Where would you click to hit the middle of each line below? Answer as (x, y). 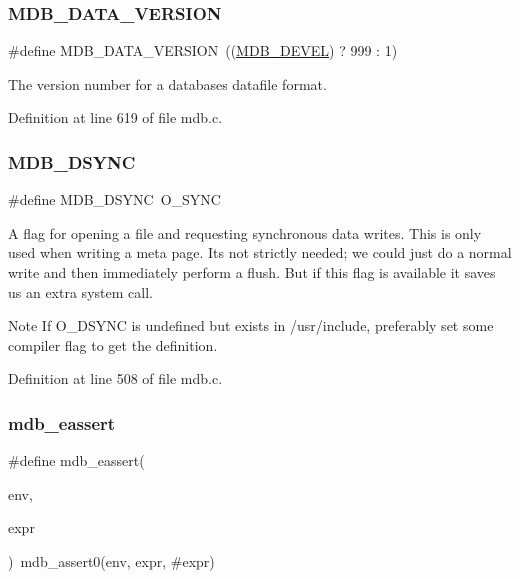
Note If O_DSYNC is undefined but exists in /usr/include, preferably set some (251, 325)
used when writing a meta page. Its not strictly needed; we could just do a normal (260, 252)
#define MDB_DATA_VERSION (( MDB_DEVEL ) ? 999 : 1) (203, 50)
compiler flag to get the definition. (113, 344)
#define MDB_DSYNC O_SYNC (114, 199)
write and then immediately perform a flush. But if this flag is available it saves (252, 272)
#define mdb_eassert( (76, 460)
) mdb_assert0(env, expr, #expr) (111, 560)
